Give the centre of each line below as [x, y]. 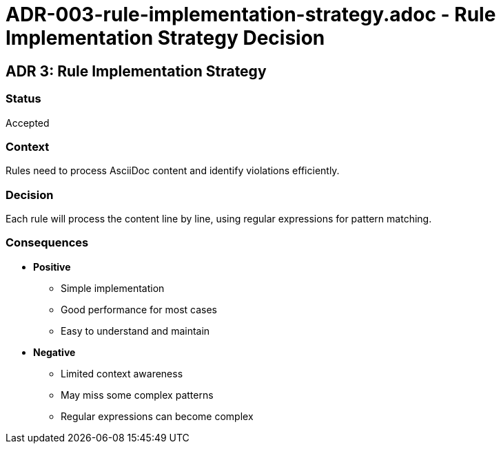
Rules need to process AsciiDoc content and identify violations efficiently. [173, 171]
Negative [54, 352]
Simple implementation [113, 288]
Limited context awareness [122, 373]
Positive [52, 267]
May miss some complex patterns [137, 395]
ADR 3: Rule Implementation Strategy [136, 71]
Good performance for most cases [139, 309]
